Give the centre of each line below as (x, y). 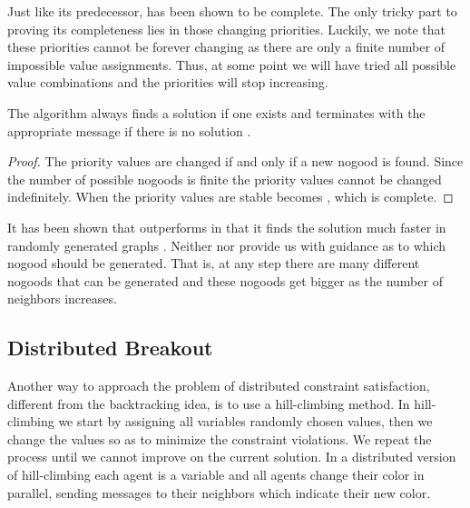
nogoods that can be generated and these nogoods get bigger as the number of (225, 280)
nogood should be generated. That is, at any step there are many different (214, 263)
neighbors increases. (62, 299)
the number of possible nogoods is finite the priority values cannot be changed (225, 179)
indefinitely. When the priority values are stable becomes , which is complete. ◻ (230, 197)
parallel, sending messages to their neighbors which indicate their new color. (219, 492)
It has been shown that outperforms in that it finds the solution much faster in (227, 227)
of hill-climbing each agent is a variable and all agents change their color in (216, 475)
